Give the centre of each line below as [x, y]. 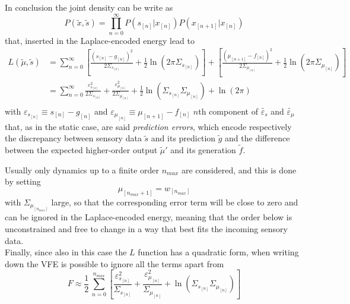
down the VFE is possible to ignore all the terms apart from [114, 263]
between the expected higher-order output [81, 150]
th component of [228, 111]
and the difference [257, 138]
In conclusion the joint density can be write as [89, 7]
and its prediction [183, 138]
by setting [23, 181]
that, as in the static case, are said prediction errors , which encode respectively [148, 126]
